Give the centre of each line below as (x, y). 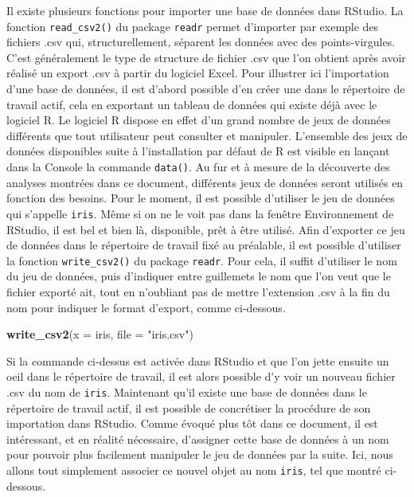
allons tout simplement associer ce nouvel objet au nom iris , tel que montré (194, 470)
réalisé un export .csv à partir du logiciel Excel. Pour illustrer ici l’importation (198, 73)
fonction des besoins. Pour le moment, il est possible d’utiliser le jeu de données (201, 198)
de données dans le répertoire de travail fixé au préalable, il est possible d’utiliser (204, 245)
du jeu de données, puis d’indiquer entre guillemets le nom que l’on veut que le (199, 276)
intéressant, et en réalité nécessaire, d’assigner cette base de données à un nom (198, 438)
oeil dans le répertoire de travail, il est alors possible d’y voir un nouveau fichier (201, 376)
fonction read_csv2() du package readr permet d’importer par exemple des (193, 26)
